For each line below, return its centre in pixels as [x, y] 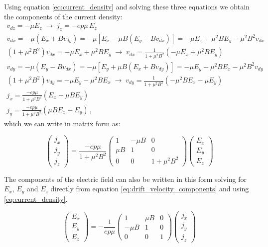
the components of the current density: [63, 16]
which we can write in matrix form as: [62, 123]
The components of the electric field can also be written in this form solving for [125, 179]
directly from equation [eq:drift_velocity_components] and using [150, 189]
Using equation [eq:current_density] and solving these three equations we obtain [127, 6]
